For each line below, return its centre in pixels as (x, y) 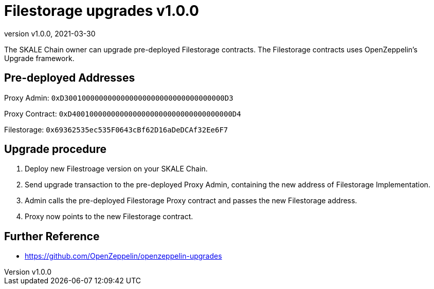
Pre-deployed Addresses (70, 78)
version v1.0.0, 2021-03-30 (50, 33)
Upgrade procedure (55, 149)
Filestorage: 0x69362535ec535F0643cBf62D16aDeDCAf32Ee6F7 (116, 129)
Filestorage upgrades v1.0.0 (102, 11)
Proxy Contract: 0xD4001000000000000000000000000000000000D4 (123, 113)
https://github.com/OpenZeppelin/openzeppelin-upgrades (123, 256)
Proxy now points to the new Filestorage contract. (109, 217)
